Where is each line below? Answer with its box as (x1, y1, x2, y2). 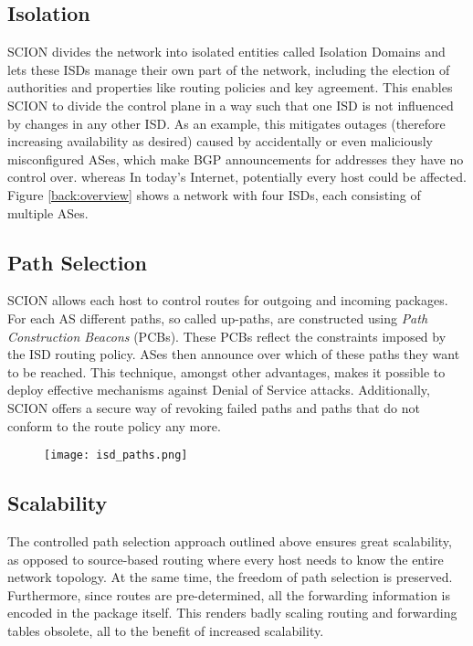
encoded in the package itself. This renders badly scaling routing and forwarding (7, 603, 457, 622)
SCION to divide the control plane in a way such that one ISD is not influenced (7, 95, 454, 114)
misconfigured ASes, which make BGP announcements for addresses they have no (7, 149, 464, 168)
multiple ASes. (7, 203, 89, 222)
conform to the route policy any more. (7, 416, 221, 435)
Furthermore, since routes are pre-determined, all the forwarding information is (7, 585, 451, 604)
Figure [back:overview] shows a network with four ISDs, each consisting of (7, 185, 421, 204)
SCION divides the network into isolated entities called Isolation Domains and (7, 42, 446, 61)
